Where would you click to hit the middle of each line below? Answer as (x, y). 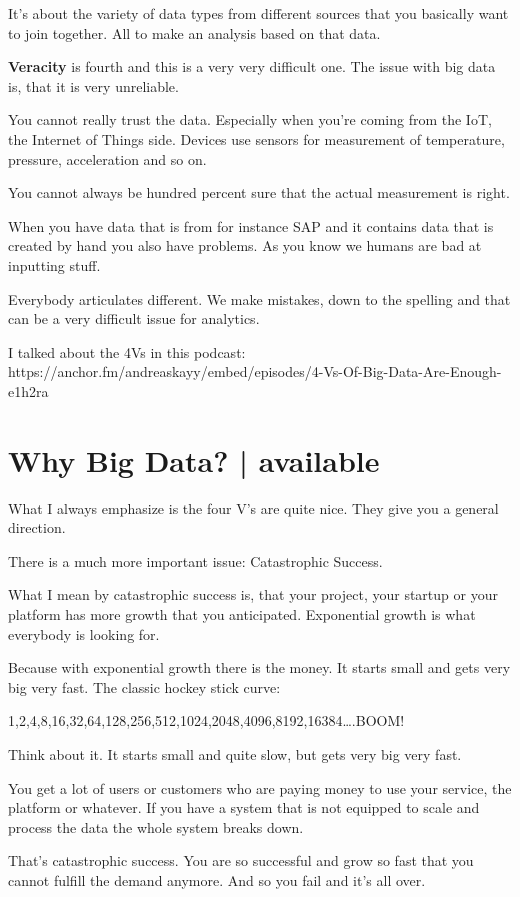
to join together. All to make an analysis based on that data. (194, 32)
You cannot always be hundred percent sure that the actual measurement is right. (259, 192)
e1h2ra (28, 390)
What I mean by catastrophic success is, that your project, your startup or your (253, 594)
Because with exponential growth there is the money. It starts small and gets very (259, 667)
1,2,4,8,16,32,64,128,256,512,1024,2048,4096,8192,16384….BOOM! (206, 720)
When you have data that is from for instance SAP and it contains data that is (251, 225)
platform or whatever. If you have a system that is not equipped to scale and (244, 807)
